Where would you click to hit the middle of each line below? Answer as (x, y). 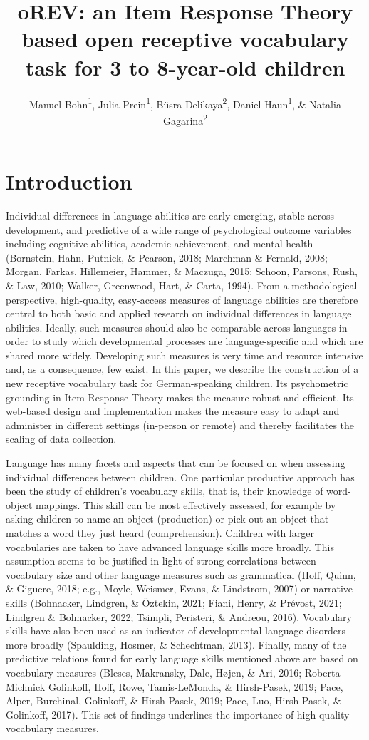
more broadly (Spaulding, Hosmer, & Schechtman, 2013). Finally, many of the (176, 644)
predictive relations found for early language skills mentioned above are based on (182, 658)
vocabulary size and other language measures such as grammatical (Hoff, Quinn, (181, 574)
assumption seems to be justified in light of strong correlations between (161, 561)
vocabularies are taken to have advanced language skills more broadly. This (170, 546)
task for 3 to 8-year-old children (185, 67)
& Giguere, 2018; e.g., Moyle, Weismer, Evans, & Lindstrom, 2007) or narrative (180, 589)
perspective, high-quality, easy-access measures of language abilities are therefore (182, 299)
